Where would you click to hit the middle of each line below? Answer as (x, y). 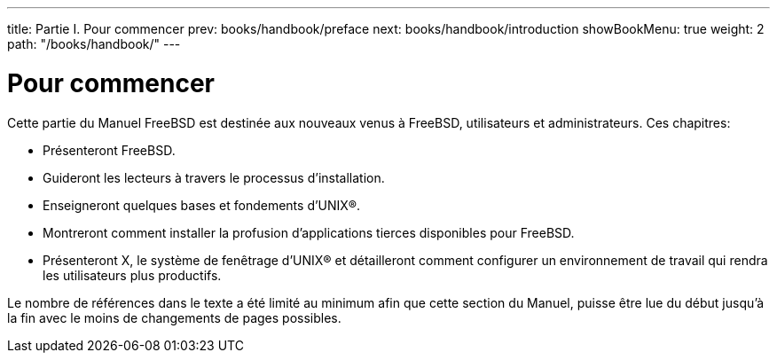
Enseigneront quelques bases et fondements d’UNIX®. (202, 205)
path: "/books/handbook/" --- (94, 44)
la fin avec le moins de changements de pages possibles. (174, 317)
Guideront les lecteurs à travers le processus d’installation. (214, 177)
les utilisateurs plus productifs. (132, 275)
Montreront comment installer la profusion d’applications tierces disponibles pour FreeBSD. (309, 232)
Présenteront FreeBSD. (109, 150)
